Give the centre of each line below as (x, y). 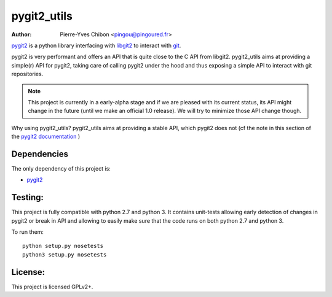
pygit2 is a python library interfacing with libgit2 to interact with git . (96, 45)
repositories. (27, 74)
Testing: (28, 197)
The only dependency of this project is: (61, 168)
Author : (22, 34)
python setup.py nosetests (63, 246)
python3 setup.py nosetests (65, 254)
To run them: (28, 232)
